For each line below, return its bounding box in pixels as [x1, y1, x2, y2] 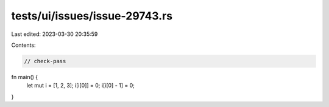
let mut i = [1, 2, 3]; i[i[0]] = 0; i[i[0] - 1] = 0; [26, 82, 135, 89]
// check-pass [24, 58, 66, 64]
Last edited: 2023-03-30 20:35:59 [11, 30, 98, 38]
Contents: [11, 41, 36, 49]
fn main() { [11, 73, 38, 80]
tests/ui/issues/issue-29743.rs [11, 9, 173, 22]
